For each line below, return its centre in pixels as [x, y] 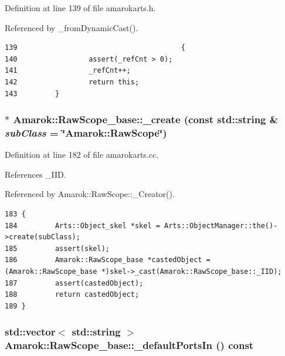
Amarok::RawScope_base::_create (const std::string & [146, 119]
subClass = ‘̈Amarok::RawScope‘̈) [86, 133]
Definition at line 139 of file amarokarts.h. [80, 8]
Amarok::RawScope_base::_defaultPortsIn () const [129, 345]
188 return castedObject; [72, 295]
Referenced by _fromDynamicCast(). [72, 27]
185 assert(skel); [57, 248]
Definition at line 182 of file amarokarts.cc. [82, 155]
